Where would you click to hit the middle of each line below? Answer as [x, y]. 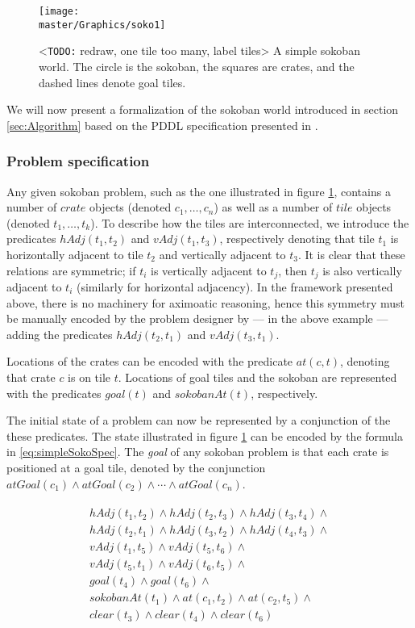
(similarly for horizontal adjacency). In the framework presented [235, 286]
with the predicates [54, 393]
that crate [31, 377]
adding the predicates [60, 334]
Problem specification [78, 161]
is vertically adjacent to [209, 270]
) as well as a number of [273, 207]
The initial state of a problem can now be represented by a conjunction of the [199, 420]
